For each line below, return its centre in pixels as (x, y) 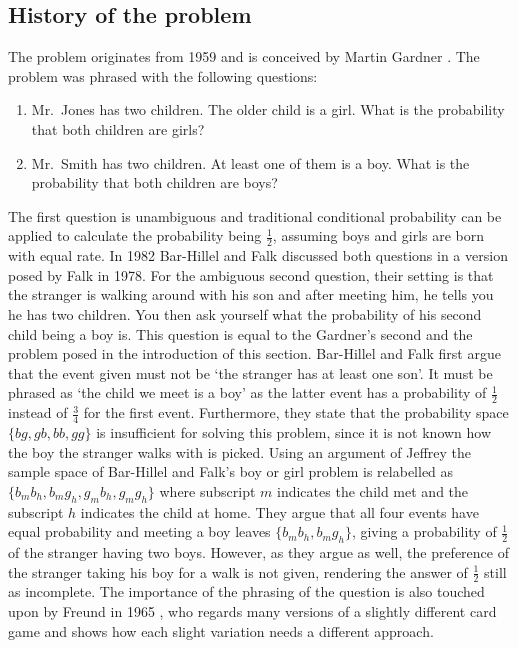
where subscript (207, 490)
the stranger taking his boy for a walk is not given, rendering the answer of (238, 571)
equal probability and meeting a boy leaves (139, 531)
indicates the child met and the (373, 490)
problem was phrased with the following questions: (163, 75)
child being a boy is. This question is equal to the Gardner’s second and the (240, 333)
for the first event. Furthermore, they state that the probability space (296, 412)
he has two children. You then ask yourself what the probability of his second (245, 313)
